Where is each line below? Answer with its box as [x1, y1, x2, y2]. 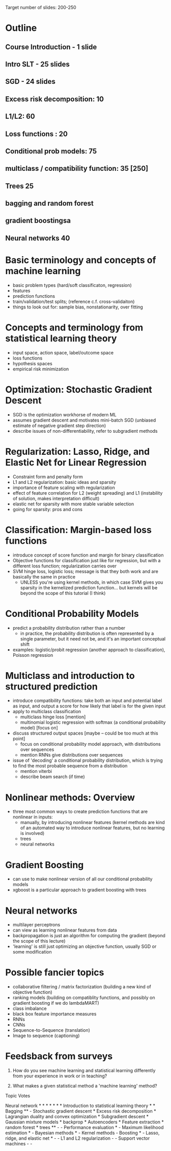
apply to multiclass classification [12, 709, 81, 715]
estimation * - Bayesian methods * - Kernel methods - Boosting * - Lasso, [5, 1130, 160, 1136]
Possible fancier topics [5, 967, 104, 979]
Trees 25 [5, 182, 34, 190]
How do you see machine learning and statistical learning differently [12, 1068, 156, 1074]
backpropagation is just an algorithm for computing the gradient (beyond [12, 933, 165, 939]
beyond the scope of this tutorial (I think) [20, 590, 106, 596]
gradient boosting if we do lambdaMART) [12, 1000, 99, 1006]
